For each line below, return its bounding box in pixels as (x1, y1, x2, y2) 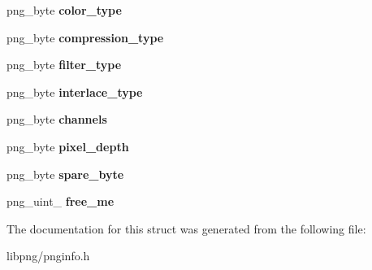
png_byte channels (6, 111, 107, 128)
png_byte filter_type (6, 56, 122, 73)
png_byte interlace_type (6, 83, 143, 100)
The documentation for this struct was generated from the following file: (6, 220, 366, 237)
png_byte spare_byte (6, 165, 124, 182)
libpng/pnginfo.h (6, 247, 90, 264)
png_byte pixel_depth (6, 137, 129, 155)
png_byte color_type (6, 2, 122, 18)
